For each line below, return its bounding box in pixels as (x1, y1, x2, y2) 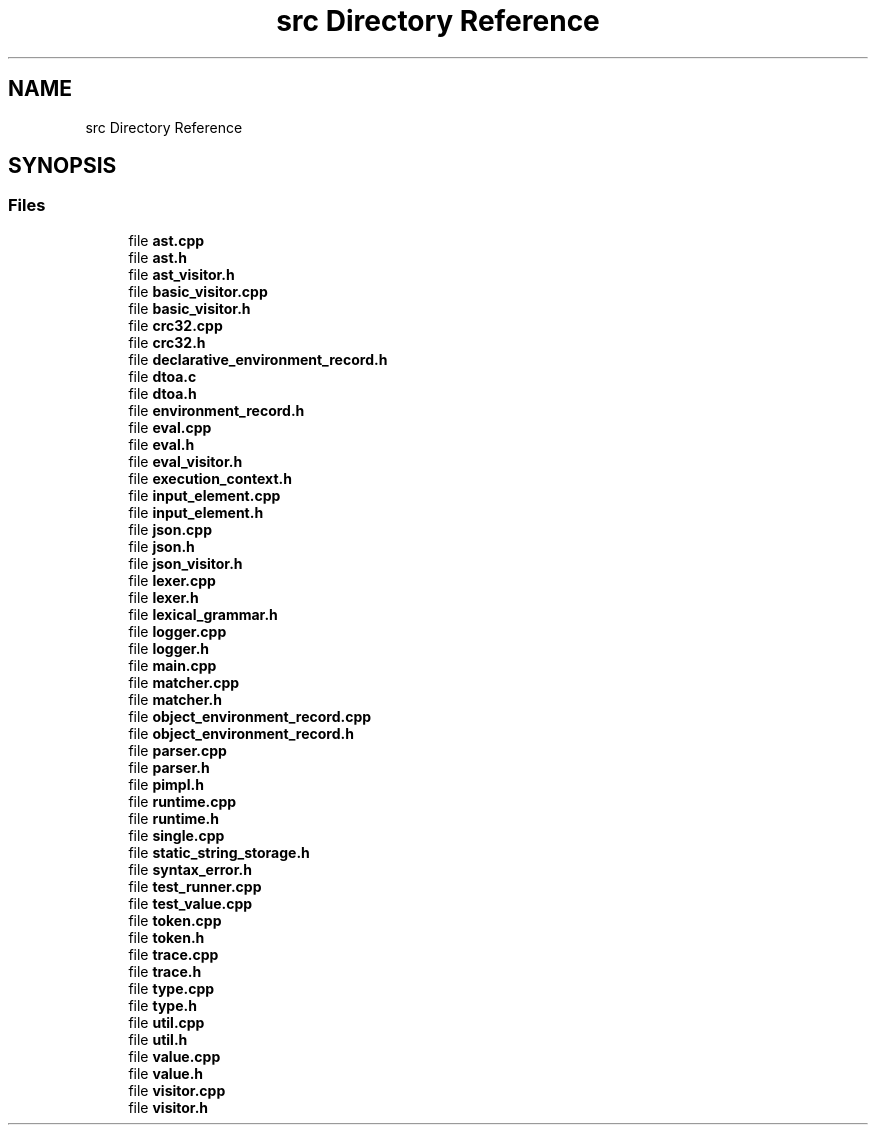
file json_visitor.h (128, 554, 243, 572)
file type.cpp (128, 979, 215, 997)
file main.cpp (128, 656, 217, 674)
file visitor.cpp (128, 1081, 226, 1099)
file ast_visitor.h (128, 265, 235, 283)
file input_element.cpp (128, 486, 281, 504)
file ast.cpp (128, 231, 205, 249)
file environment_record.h (128, 401, 305, 419)
